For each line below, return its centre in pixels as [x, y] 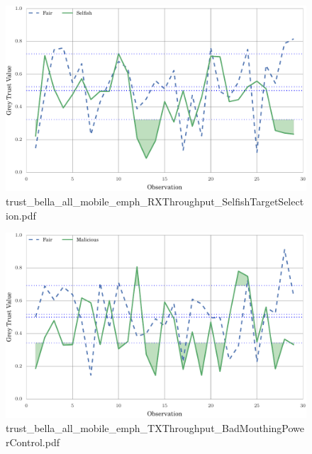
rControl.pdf [33, 442]
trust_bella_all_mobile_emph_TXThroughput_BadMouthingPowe [155, 428]
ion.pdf [21, 215]
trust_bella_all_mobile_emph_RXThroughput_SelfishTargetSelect [155, 201]
